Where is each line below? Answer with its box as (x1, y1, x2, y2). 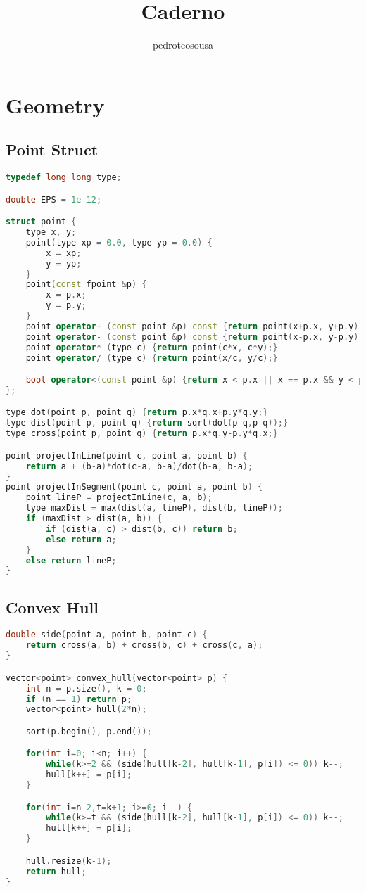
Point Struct (6, 139, 99, 160)
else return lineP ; (25, 555, 117, 566)
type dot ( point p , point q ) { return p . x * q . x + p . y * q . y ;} (6, 407, 268, 418)
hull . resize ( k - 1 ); (25, 855, 112, 866)
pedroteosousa (152, 37, 214, 52)
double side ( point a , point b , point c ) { (6, 630, 208, 640)
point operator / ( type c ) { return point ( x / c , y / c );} (25, 352, 278, 363)
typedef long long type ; (6, 172, 122, 183)
